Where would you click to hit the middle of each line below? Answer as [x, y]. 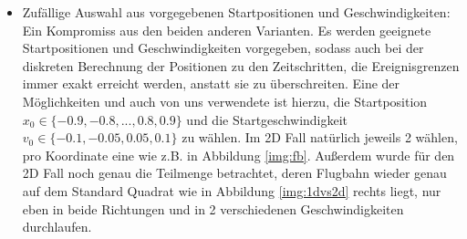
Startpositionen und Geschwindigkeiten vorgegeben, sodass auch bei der [223, 48]
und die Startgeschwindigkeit [267, 119]
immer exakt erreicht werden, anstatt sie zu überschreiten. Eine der [211, 83]
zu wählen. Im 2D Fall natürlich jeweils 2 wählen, [320, 137]
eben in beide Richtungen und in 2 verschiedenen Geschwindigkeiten [213, 208]
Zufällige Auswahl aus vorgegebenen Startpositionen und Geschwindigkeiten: [236, 12]
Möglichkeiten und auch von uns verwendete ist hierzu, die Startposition [225, 101]
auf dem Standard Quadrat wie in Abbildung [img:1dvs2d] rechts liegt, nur [232, 190]
